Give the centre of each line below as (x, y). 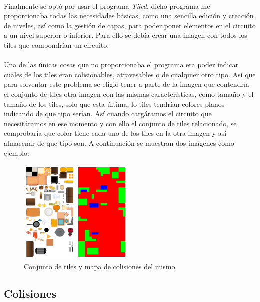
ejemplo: (17, 153)
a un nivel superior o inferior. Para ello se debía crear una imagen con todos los (126, 35)
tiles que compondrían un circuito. (57, 45)
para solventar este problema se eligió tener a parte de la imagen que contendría (127, 84)
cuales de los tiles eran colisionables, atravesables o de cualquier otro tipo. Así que (130, 74)
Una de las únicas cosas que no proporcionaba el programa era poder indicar (121, 65)
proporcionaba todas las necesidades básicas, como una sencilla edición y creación (129, 16)
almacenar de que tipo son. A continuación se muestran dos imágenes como (119, 143)
